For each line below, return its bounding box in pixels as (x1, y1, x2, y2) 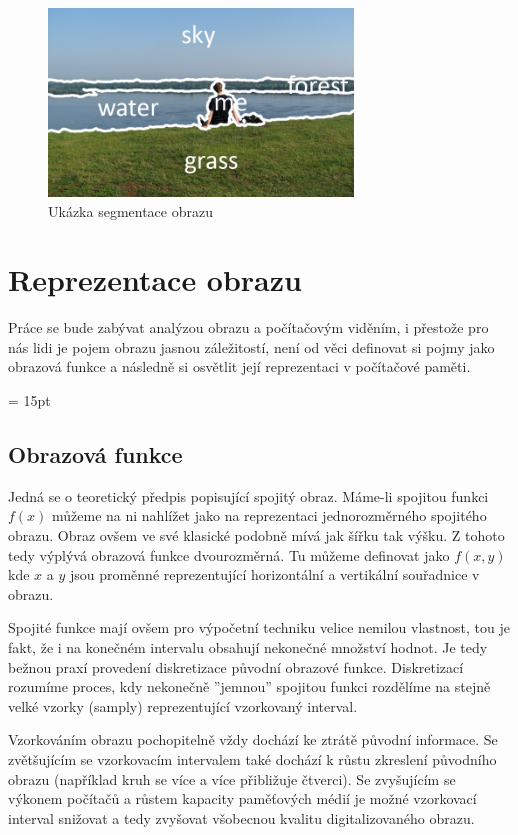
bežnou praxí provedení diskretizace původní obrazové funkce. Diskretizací (8, 656, 464, 677)
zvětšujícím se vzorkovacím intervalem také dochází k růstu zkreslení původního (8, 748, 497, 769)
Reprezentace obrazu (8, 259, 302, 300)
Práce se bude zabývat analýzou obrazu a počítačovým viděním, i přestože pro (8, 317, 489, 338)
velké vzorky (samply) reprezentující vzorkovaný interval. (8, 695, 358, 716)
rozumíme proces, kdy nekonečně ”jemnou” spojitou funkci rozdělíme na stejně (8, 676, 491, 697)
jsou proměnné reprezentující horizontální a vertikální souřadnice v (69, 564, 480, 585)
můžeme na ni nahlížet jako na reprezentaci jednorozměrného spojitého (52, 505, 487, 526)
